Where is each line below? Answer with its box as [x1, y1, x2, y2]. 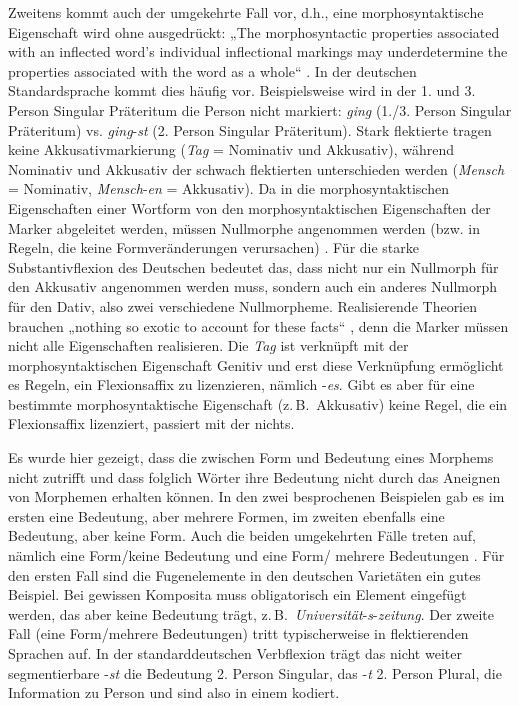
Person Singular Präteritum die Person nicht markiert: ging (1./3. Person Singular [8, 99, 512, 120]
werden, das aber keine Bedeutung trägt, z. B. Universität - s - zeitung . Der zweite [8, 603, 495, 624]
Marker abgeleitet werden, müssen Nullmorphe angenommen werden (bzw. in [8, 217, 481, 238]
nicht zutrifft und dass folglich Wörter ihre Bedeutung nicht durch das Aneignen [8, 466, 501, 487]
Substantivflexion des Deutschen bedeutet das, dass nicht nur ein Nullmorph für [8, 256, 499, 277]
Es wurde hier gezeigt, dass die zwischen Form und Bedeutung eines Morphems [8, 447, 494, 468]
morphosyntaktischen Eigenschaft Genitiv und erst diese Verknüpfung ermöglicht [8, 354, 504, 375]
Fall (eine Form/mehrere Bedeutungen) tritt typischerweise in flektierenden [8, 623, 469, 644]
